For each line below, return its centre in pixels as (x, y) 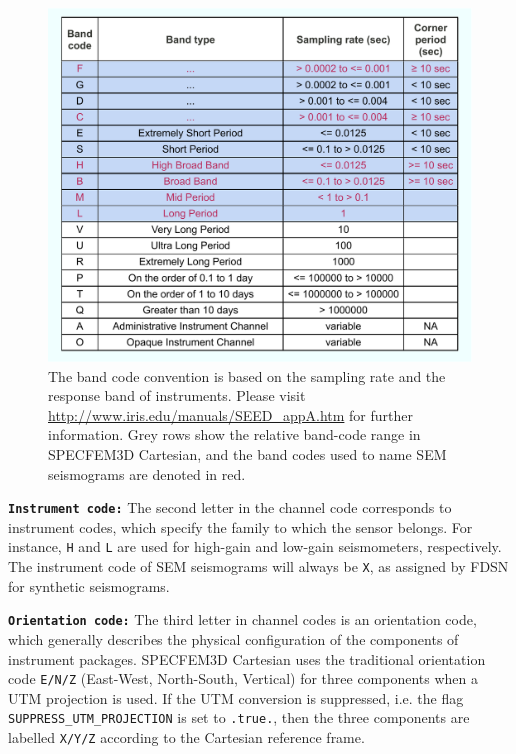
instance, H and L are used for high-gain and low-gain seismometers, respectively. (255, 546)
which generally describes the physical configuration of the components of (233, 638)
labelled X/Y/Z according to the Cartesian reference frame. (186, 737)
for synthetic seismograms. (89, 585)
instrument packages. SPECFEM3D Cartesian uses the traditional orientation (247, 658)
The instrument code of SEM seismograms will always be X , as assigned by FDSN (258, 566)
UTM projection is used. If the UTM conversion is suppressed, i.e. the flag (236, 697)
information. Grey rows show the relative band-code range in (234, 434)
